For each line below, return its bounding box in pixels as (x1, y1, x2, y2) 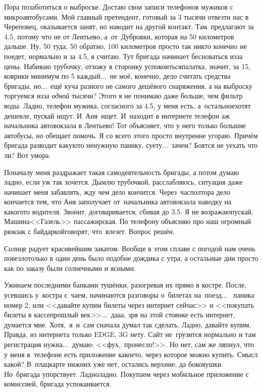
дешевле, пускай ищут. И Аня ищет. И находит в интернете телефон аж (4, 110, 230, 121)
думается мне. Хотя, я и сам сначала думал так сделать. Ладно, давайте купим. (4, 319, 251, 329)
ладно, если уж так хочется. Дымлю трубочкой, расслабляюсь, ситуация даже (4, 177, 243, 187)
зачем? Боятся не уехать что (171, 140, 258, 150)
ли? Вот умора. (4, 149, 51, 160)
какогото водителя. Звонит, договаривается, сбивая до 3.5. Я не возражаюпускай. (4, 206, 253, 216)
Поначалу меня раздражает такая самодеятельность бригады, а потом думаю (4, 166, 239, 177)
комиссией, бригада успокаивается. (4, 378, 112, 389)
